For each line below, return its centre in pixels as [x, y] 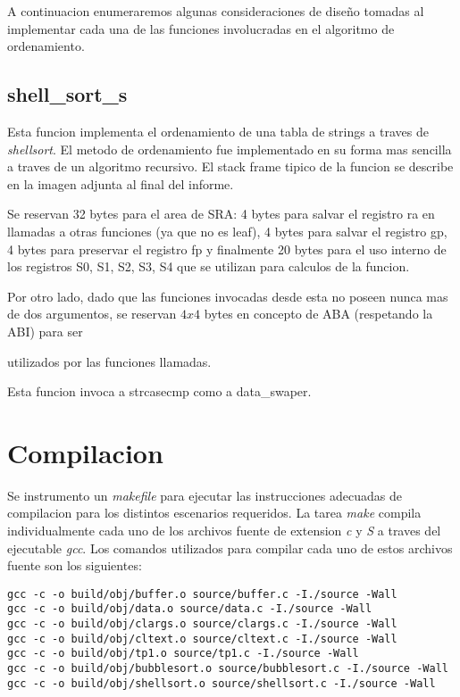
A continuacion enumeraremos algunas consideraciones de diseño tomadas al [216, 11]
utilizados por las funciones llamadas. [109, 361]
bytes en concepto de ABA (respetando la [318, 314]
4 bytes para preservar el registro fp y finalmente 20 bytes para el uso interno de [227, 249]
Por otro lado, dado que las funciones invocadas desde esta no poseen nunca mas [228, 296]
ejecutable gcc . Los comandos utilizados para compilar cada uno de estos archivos [230, 548]
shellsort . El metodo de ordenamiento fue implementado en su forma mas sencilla [230, 149]
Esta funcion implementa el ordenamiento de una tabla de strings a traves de [218, 131]
